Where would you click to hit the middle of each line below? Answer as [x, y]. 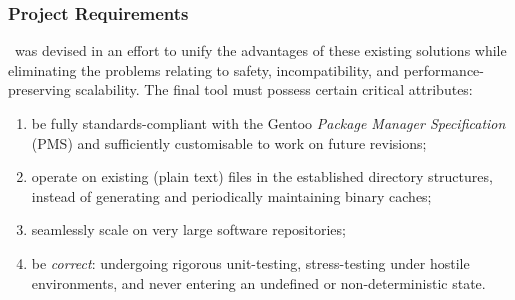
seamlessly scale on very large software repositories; [188, 229]
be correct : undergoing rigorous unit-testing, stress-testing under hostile [250, 262]
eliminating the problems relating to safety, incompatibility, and [204, 69]
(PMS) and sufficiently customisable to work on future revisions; [229, 142]
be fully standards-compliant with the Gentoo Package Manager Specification [268, 123]
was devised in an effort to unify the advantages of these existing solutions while [260, 50]
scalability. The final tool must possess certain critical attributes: [274, 89]
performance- [443, 69]
